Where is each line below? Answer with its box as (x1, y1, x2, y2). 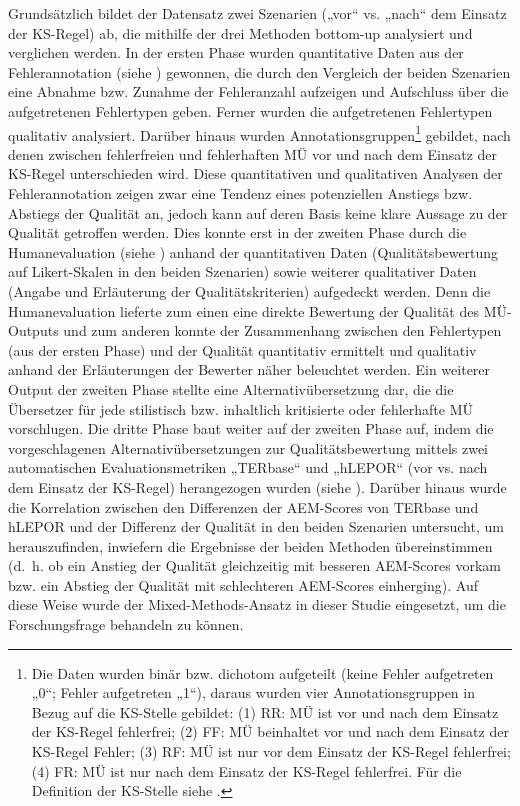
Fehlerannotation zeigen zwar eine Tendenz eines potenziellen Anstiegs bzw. (8, 183, 473, 203)
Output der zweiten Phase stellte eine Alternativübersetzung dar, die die (8, 378, 454, 399)
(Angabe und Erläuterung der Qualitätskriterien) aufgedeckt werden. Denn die (8, 280, 491, 301)
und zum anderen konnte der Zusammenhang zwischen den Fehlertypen (63, 320, 502, 341)
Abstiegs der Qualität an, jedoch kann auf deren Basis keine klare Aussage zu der (8, 202, 508, 223)
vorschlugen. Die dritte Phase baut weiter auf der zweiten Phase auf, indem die (8, 418, 494, 439)
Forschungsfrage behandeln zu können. (8, 614, 244, 635)
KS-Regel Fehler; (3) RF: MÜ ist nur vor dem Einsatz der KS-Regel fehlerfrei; (31, 741, 511, 762)
